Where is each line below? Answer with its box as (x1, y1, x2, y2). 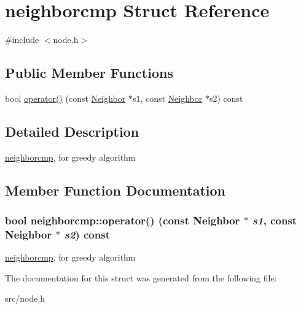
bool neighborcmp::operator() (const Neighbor (5, 213, 240, 228)
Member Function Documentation (5, 180, 226, 199)
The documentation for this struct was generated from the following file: (5, 271, 277, 284)
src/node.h (5, 292, 45, 305)
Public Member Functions (5, 63, 173, 82)
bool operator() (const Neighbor (5, 91, 126, 104)
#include (5, 33, 39, 46)
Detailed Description (5, 121, 139, 140)
